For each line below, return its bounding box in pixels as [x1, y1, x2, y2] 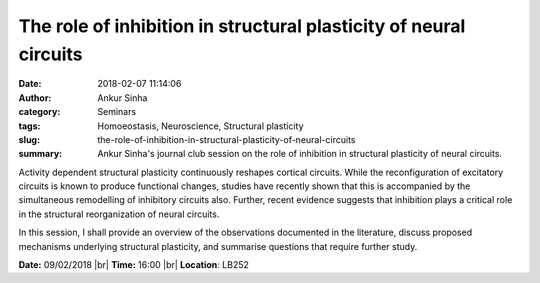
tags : [18, 120, 41, 132]
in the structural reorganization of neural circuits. [18, 208, 220, 220]
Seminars [97, 106, 137, 118]
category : [18, 106, 61, 118]
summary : [18, 148, 63, 160]
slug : [18, 133, 40, 145]
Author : [18, 91, 52, 104]
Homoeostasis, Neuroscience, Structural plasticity [97, 120, 304, 132]
